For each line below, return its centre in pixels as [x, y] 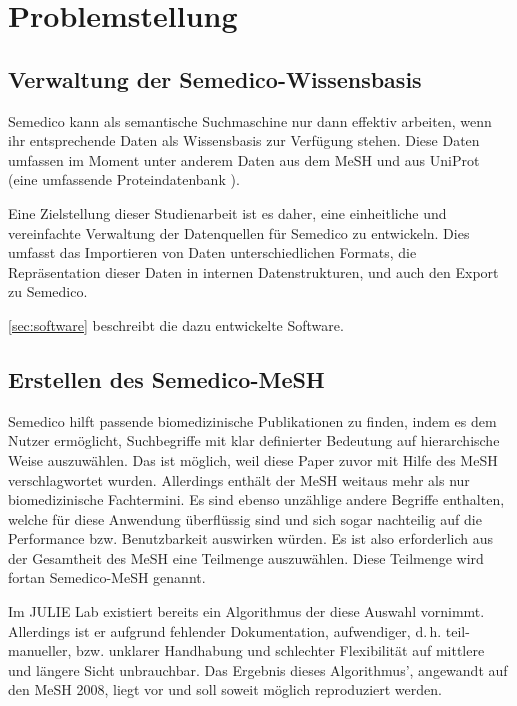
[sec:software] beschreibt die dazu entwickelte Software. [176, 324]
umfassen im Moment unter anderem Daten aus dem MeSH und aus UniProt [244, 159]
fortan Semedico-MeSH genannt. [107, 577]
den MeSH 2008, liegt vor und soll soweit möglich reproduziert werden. [225, 689]
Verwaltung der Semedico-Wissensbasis [215, 78]
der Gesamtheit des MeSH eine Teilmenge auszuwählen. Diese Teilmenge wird [246, 557]
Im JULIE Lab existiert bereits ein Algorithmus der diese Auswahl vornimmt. [246, 611]
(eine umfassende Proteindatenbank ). [124, 179]
